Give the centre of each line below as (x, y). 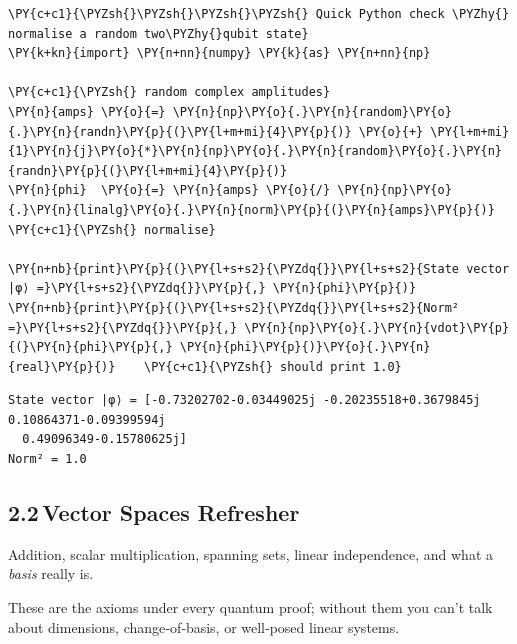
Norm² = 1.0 (47, 459)
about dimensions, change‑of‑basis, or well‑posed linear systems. (204, 626)
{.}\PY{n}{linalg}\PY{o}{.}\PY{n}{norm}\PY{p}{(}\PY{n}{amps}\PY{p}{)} (251, 209)
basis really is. (51, 573)
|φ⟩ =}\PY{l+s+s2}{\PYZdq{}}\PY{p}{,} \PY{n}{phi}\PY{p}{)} (212, 288)
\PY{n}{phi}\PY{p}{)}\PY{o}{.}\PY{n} (305, 347)
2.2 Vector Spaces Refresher (154, 512)
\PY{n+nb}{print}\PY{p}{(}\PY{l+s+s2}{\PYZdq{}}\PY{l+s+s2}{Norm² (234, 307)
